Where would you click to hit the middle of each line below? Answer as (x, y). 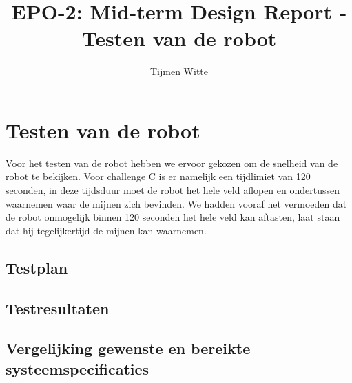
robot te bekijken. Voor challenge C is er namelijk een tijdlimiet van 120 (158, 176)
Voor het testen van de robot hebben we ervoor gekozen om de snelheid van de (172, 163)
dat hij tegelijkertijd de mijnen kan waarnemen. (106, 230)
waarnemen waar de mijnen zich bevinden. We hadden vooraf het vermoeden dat (176, 203)
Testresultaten (58, 308)
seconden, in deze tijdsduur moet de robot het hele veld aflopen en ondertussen (173, 190)
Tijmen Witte (179, 71)
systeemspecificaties (77, 368)
